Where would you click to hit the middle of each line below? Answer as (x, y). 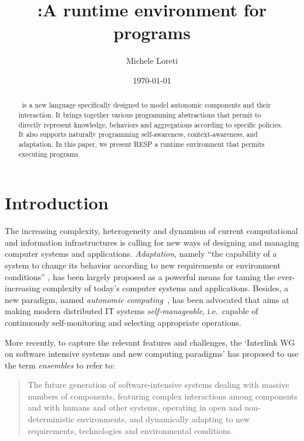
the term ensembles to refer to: (60, 365)
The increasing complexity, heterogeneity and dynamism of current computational (151, 231)
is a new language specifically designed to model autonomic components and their (146, 105)
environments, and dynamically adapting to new (163, 419)
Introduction (57, 203)
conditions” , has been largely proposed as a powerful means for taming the (140, 276)
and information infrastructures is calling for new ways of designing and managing (152, 242)
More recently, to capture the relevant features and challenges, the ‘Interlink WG (150, 342)
